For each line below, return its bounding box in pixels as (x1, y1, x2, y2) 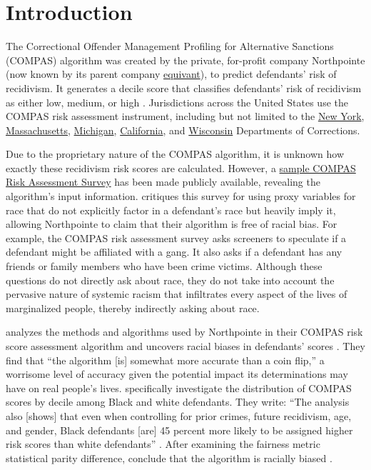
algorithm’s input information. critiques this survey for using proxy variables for (6, 189, 356, 204)
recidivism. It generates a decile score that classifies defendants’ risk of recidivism (6, 80, 362, 95)
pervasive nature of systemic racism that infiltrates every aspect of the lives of (6, 286, 347, 301)
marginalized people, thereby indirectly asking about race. (6, 300, 260, 315)
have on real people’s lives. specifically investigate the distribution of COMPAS (6, 380, 352, 395)
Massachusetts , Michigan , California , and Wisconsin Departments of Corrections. (6, 122, 360, 137)
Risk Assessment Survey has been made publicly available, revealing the (6, 174, 320, 189)
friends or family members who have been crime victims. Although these (6, 259, 322, 274)
